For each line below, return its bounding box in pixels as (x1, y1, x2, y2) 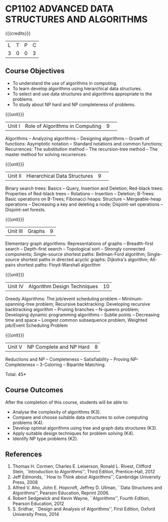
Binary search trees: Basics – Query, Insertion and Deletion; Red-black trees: (5, 185, 163, 191)
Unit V (8, 343, 23, 350)
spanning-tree (5, 301, 35, 307)
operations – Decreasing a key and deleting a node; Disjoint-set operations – (5, 201, 163, 207)
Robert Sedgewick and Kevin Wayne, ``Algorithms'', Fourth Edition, (12, 495, 150, 501)
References (5, 450, 42, 458)
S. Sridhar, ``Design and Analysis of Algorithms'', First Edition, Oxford (12, 506, 155, 512)
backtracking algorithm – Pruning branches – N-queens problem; (5, 306, 139, 312)
